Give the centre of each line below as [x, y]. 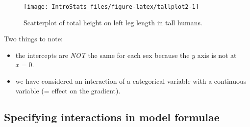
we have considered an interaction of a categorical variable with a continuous [131, 81]
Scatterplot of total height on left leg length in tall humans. [113, 22]
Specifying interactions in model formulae [112, 117]
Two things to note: [33, 39]
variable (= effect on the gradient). [68, 90]
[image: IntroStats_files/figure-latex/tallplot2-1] [111, 7]
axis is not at [217, 55]
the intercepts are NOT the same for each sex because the [102, 55]
